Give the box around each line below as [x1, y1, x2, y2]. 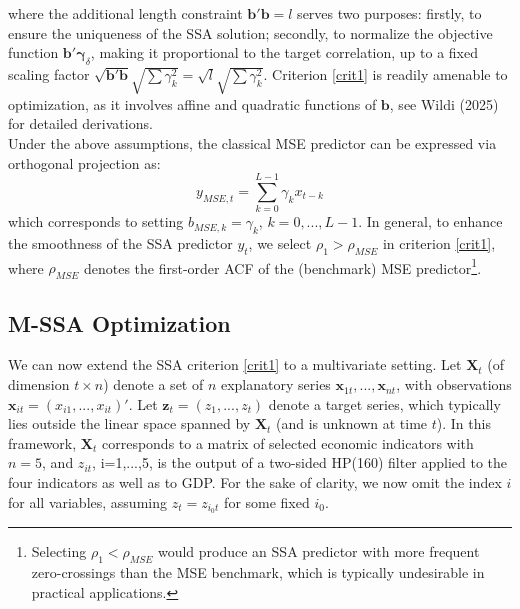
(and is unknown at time [276, 413, 428, 434]
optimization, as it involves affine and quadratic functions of [8, 93, 377, 114]
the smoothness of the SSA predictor [8, 233, 233, 254]
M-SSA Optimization [8, 307, 231, 338]
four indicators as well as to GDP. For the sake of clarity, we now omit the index [8, 472, 502, 493]
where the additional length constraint [8, 3, 243, 23]
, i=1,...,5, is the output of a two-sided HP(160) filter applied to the [92, 452, 508, 473]
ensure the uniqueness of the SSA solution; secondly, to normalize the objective [8, 22, 493, 43]
